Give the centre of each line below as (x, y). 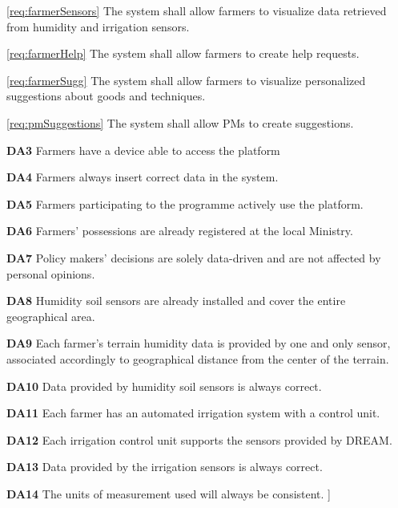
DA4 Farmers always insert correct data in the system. (143, 177)
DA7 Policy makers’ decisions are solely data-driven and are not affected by (194, 257)
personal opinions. (51, 273)
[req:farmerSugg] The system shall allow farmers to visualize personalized (186, 80)
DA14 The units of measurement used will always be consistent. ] (169, 493)
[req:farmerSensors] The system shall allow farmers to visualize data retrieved (197, 10)
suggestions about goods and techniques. (106, 96)
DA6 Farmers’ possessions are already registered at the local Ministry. (180, 231)
